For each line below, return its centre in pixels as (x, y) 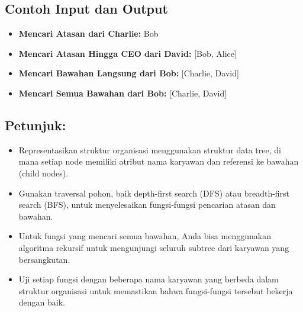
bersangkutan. (44, 259)
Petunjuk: (36, 125)
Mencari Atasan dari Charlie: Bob (88, 33)
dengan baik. (42, 302)
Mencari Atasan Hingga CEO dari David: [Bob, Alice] (128, 53)
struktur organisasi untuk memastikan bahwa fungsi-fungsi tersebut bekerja (156, 290)
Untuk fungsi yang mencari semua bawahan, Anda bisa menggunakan (145, 236)
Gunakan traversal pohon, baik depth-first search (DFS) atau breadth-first (154, 193)
